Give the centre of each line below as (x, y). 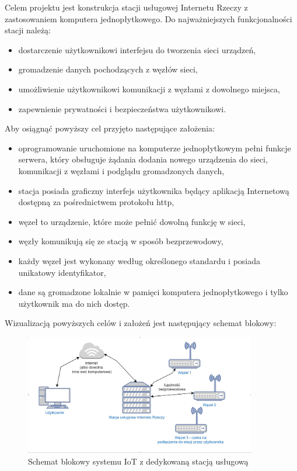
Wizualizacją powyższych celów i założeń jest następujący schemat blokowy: (141, 323)
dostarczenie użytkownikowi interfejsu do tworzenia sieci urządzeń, (137, 49)
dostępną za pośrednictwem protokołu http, (96, 202)
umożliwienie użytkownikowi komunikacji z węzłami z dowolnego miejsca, (149, 89)
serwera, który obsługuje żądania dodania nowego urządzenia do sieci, (143, 159)
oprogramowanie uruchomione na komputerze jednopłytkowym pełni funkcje (155, 148)
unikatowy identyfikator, (62, 272)
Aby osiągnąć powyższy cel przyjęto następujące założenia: (110, 128)
